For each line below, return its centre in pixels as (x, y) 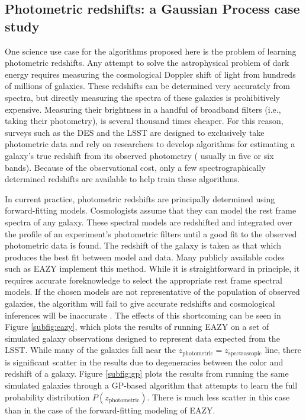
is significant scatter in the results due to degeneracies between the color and (144, 362)
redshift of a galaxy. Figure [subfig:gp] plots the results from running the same (147, 373)
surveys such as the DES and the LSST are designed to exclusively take (135, 132)
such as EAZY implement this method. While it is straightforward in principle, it (152, 268)
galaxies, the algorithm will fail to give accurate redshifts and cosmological (140, 303)
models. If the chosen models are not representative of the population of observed (152, 292)
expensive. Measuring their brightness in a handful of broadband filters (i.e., (143, 109)
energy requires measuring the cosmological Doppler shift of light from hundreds (150, 74)
